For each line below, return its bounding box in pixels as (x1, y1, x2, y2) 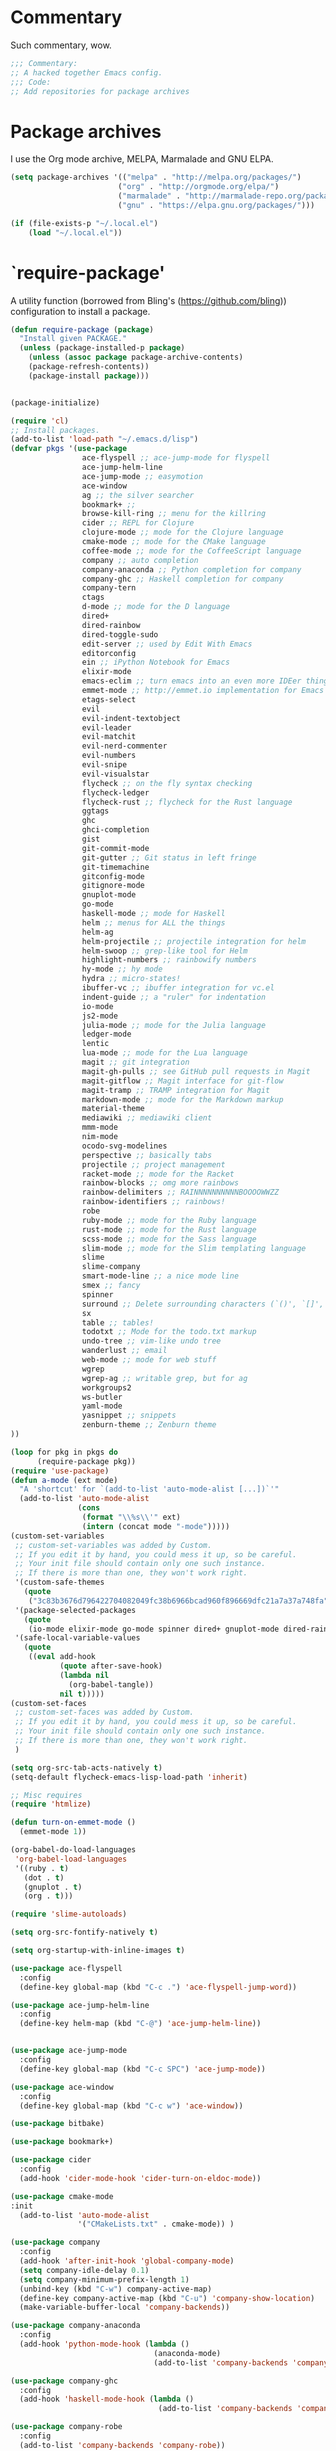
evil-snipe (81, 760, 128, 770)
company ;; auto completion (81, 555, 199, 565)
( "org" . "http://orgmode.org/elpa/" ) (117, 182, 280, 192)
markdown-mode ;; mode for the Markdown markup (81, 1094, 284, 1105)
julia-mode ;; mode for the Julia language (81, 1020, 267, 1030)
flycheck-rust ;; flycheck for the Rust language (81, 797, 293, 807)
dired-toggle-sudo (81, 629, 159, 640)
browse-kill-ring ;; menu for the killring (81, 509, 267, 519)
